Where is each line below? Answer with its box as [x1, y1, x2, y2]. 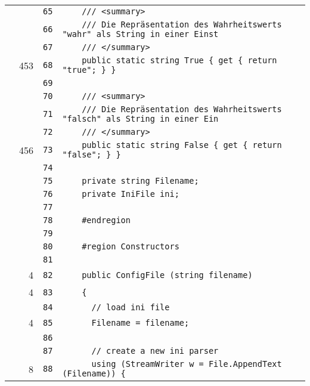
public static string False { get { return [82, 140, 282, 150]
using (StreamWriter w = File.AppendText [91, 359, 282, 369]
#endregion [82, 215, 131, 225]
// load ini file [91, 302, 170, 312]
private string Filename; [82, 176, 199, 186]
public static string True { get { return [82, 55, 277, 65]
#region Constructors [82, 242, 179, 251]
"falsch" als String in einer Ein [62, 114, 219, 123]
